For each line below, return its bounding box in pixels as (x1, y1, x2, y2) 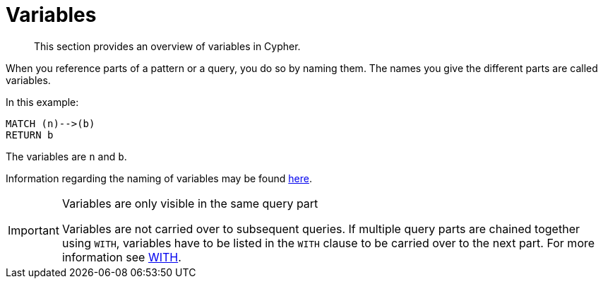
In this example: (6, 95, 79, 108)
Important (8, 223, 59, 237)
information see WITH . (61, 249, 181, 264)
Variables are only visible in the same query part (61, 196, 318, 211)
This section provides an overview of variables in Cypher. (34, 40, 301, 52)
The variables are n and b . (6, 150, 127, 162)
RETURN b (6, 129, 54, 141)
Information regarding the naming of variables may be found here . (6, 172, 312, 184)
